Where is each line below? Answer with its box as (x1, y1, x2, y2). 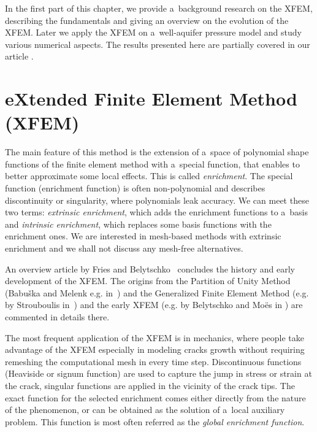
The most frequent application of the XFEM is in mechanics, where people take (5, 331, 304, 344)
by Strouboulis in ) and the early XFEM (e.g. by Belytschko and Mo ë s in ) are (5, 298, 303, 311)
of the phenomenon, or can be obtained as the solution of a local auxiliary (5, 403, 285, 416)
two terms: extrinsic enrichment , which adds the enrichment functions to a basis (5, 206, 308, 218)
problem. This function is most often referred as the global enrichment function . (5, 415, 305, 428)
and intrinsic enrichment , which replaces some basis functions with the (5, 217, 272, 230)
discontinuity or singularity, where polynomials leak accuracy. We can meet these (5, 193, 309, 206)
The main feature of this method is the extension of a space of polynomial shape (5, 145, 309, 158)
